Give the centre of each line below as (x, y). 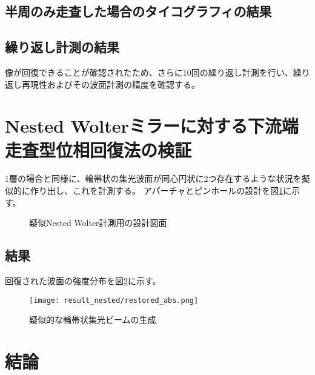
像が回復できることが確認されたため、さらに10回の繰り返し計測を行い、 (149, 72)
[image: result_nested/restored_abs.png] (114, 300)
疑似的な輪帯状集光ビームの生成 (93, 320)
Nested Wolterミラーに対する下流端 (152, 126)
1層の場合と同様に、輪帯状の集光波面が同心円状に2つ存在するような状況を (153, 178)
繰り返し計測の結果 (62, 47)
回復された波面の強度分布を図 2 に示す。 (83, 281)
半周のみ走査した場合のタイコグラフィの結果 (138, 11)
